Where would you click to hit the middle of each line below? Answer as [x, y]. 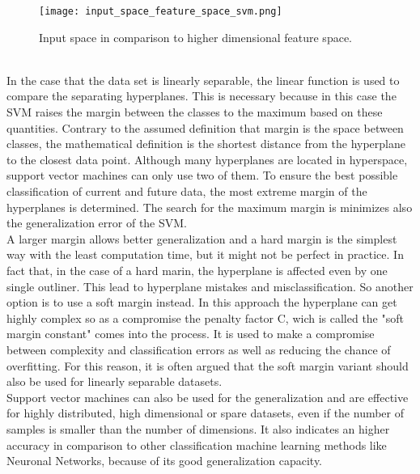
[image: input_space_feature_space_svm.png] [161, 11]
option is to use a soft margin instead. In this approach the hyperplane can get [202, 302]
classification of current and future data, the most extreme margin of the [187, 191]
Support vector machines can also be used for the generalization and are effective [208, 397]
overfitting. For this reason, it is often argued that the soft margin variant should [208, 365]
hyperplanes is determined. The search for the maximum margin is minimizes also [210, 207]
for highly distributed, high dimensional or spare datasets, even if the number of [206, 413]
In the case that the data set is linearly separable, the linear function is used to [203, 80]
